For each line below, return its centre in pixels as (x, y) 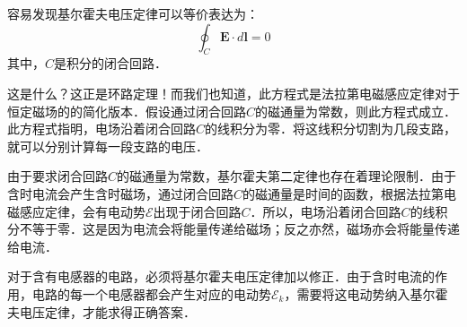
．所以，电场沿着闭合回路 (326, 211)
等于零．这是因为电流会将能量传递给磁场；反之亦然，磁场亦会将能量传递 (246, 229)
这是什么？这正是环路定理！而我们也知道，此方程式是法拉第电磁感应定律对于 (233, 93)
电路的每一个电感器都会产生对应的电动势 (151, 293)
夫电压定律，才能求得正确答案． (101, 311)
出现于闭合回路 (197, 211)
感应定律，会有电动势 (82, 211)
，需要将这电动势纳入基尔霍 (366, 293)
